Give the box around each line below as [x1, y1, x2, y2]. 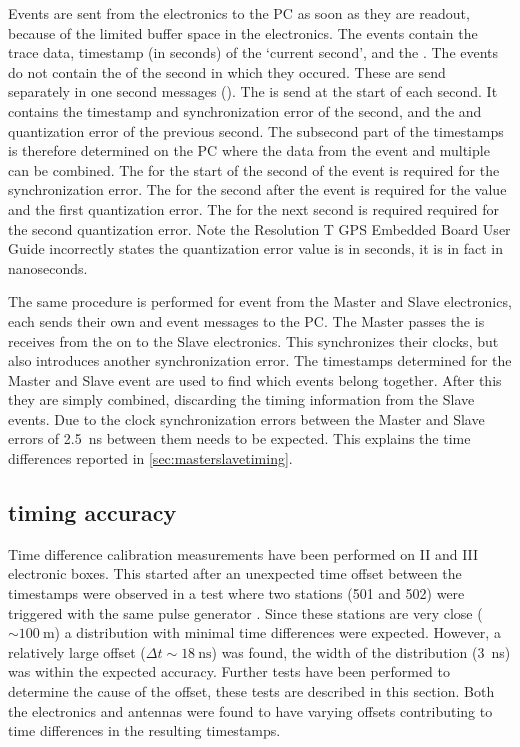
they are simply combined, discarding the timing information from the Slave [8, 389, 475, 410]
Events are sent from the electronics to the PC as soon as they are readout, [8, 3, 470, 23]
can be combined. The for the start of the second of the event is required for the [8, 159, 500, 180]
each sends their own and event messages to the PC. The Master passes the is [8, 310, 485, 331]
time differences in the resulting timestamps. [8, 720, 281, 741]
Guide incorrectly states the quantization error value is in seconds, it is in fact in [8, 238, 504, 259]
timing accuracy [8, 497, 177, 528]
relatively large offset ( [8, 641, 146, 662]
